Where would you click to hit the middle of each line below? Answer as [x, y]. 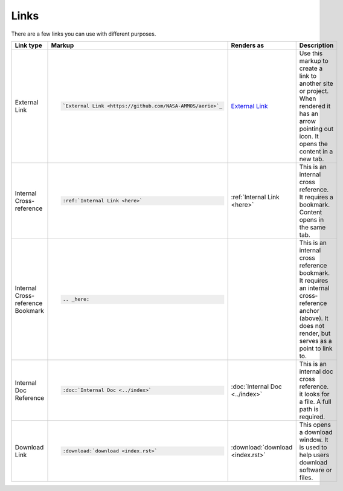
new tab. [312, 159]
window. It [314, 440]
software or [316, 470]
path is [309, 409]
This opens [315, 425]
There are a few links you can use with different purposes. [84, 34]
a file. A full [315, 402]
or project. [314, 91]
